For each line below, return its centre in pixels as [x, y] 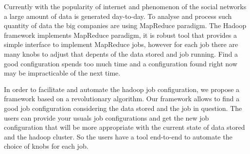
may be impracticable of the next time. [62, 73]
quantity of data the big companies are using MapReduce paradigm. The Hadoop [125, 25]
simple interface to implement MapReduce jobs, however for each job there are [121, 44]
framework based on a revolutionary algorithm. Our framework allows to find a [122, 99]
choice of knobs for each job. [46, 146]
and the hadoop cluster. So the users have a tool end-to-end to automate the [118, 136]
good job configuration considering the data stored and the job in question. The [123, 108]
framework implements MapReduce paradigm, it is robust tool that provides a [121, 35]
